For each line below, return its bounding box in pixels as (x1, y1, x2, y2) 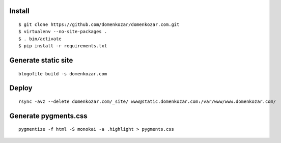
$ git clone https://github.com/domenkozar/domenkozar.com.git (18, 22, 180, 27)
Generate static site (9, 56, 73, 65)
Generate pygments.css (9, 111, 88, 120)
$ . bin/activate (18, 36, 62, 42)
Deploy (9, 84, 33, 93)
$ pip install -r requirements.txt (18, 43, 107, 49)
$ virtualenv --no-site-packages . (18, 28, 107, 35)
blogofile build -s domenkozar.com (18, 71, 107, 76)
